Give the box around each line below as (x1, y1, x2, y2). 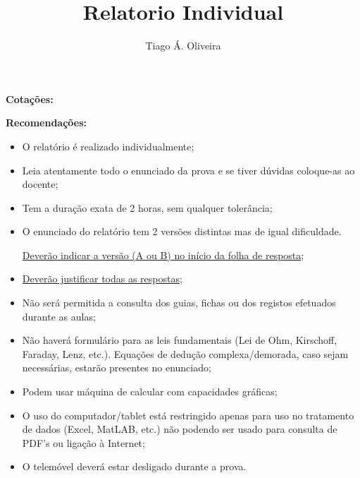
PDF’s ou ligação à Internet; (22, 435, 145, 450)
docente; (22, 177, 58, 191)
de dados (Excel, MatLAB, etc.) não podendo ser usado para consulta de (22, 422, 337, 436)
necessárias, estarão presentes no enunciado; (22, 360, 211, 375)
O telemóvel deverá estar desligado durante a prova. (22, 459, 247, 474)
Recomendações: (6, 115, 87, 130)
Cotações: (6, 91, 54, 106)
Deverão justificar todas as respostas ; (22, 271, 182, 286)
